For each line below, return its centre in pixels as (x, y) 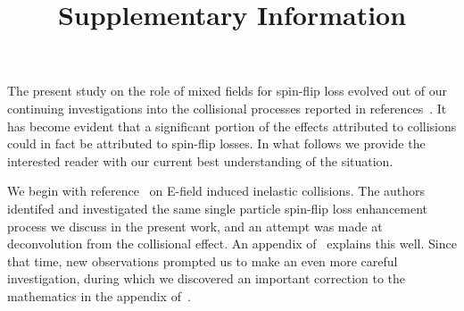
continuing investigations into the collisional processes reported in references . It (227, 108)
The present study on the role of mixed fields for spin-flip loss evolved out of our (227, 91)
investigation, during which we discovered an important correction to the (207, 278)
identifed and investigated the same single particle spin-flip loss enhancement (218, 208)
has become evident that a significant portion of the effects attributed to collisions (232, 126)
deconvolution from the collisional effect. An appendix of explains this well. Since (232, 244)
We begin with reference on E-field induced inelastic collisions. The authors (216, 191)
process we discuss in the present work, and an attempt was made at (195, 226)
